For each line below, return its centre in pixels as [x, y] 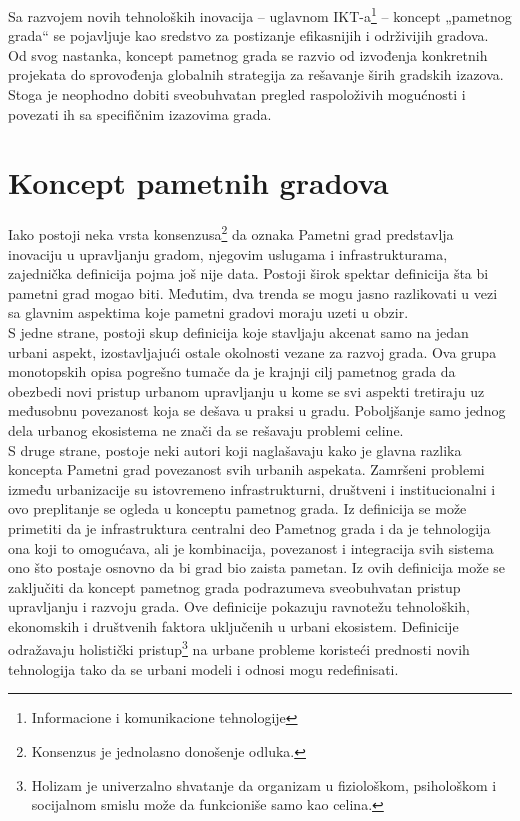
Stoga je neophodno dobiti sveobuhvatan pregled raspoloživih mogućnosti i [237, 94]
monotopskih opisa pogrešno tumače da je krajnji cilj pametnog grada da [232, 371]
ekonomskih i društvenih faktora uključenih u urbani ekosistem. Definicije [233, 625]
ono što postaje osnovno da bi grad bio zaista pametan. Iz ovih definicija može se [257, 567]
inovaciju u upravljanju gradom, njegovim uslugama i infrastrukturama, [228, 253]
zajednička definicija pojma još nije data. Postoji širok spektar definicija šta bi [248, 273]
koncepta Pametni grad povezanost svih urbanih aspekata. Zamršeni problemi [246, 469]
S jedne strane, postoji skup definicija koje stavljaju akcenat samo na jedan [238, 331]
